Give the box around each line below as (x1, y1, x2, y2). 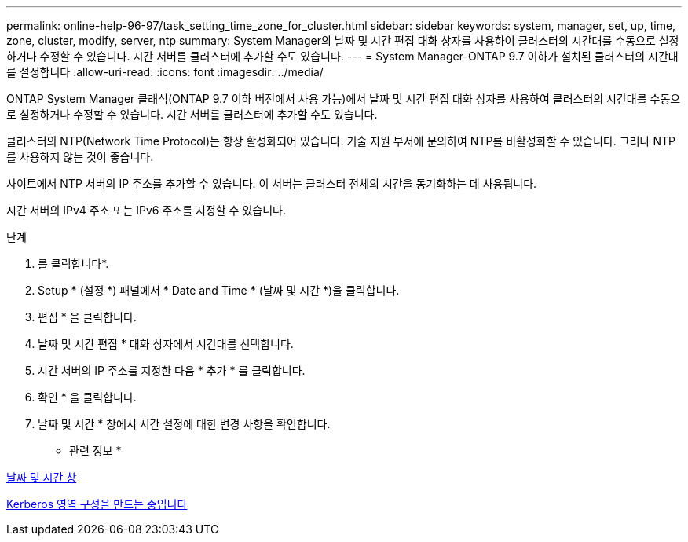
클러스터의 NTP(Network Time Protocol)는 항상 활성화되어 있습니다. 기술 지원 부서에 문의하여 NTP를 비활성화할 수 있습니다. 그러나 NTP (6, 134, 675, 148)
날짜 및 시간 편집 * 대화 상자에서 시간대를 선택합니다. (38, 337, 294, 350)
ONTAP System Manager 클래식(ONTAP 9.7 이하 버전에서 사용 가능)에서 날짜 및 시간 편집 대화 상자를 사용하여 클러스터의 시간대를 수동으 (6, 92, 681, 105)
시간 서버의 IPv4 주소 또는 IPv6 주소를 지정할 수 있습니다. (6, 203, 286, 217)
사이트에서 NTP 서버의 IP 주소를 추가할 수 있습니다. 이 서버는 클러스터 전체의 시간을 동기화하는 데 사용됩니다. (6, 177, 537, 190)
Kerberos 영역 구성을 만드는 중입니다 (6, 497, 188, 511)
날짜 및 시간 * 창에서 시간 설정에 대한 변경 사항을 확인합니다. (38, 417, 331, 430)
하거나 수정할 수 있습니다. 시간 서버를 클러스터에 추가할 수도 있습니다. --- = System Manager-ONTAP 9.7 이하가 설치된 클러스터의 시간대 (6, 49, 679, 63)
